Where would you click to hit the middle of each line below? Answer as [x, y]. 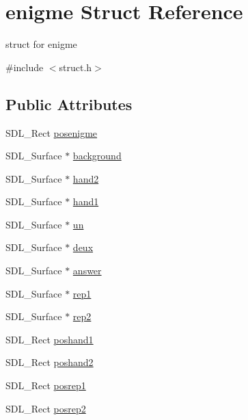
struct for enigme [41, 44]
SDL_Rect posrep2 [46, 408]
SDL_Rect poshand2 [50, 362]
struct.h [75, 67]
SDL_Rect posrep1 [46, 385]
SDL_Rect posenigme [52, 132]
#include [25, 67]
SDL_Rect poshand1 [50, 339]
